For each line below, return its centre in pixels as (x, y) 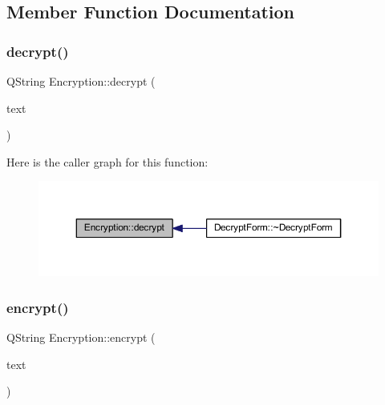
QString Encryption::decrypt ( (81, 81)
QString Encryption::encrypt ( (81, 337)
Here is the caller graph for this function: (107, 161)
